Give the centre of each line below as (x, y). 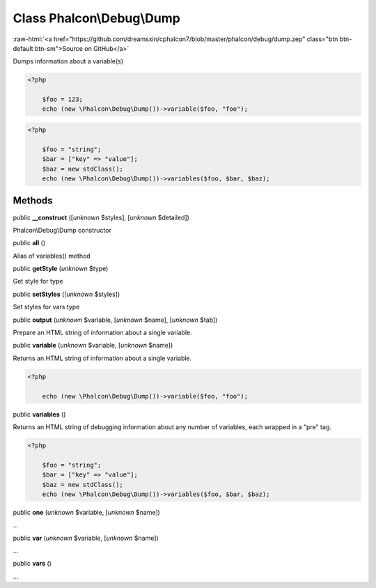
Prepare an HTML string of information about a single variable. (102, 333)
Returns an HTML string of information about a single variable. (102, 358)
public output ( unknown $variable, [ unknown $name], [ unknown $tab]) (115, 320)
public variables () (39, 414)
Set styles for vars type (46, 307)
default (23, 48)
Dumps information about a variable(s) (68, 61)
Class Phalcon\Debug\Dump (96, 18)
